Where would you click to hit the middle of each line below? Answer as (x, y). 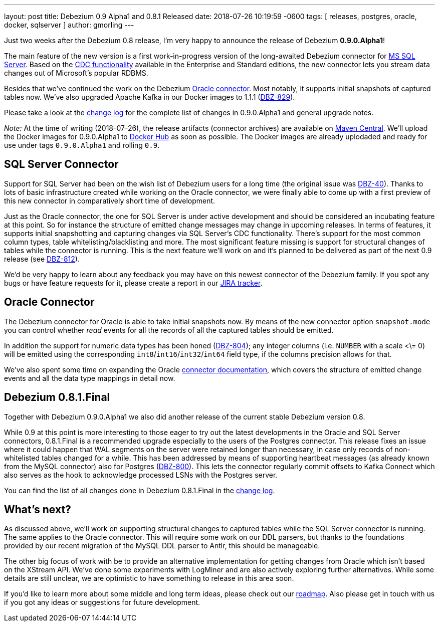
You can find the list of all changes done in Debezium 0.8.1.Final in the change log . (140, 490)
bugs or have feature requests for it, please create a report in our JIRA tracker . (133, 283)
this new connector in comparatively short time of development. (110, 200)
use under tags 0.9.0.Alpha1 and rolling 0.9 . (82, 145)
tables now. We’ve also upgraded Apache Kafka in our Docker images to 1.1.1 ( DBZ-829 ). (150, 97)
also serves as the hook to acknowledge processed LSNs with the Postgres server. (141, 475)
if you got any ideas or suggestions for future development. (102, 602)
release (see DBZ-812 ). (42, 259)
